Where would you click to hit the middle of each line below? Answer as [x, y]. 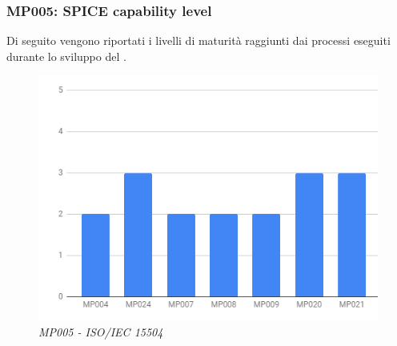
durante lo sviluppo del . [66, 56]
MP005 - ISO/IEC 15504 [101, 332]
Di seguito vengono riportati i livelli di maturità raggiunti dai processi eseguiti [198, 40]
